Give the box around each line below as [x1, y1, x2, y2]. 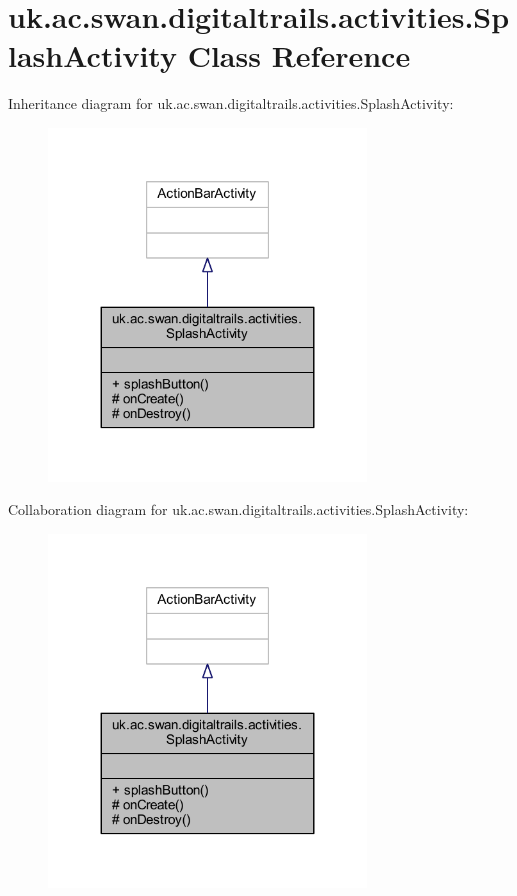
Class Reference [187, 35, 411, 76]
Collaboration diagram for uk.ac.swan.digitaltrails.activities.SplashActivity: [8, 499, 469, 520]
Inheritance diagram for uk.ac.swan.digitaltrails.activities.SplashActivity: [8, 93, 454, 114]
